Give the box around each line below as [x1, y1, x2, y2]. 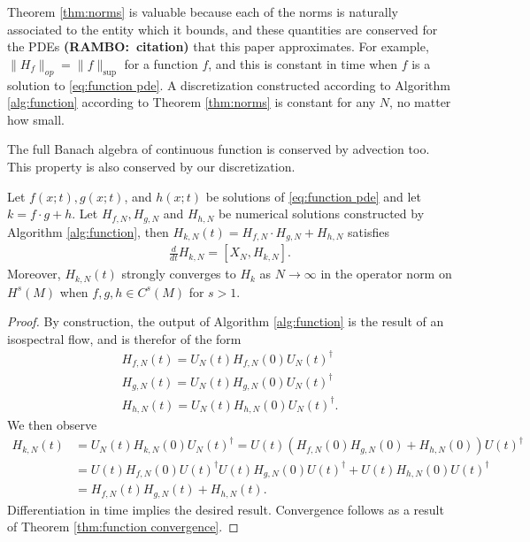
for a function [124, 54, 198, 73]
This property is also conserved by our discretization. [7, 156, 296, 175]
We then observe [7, 416, 97, 434]
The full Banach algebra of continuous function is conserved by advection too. [7, 140, 430, 158]
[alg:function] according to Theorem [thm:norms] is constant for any [7, 93, 376, 111]
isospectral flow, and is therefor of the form [7, 329, 242, 347]
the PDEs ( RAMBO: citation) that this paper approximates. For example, [7, 37, 429, 56]
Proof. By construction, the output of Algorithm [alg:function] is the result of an [7, 312, 444, 331]
